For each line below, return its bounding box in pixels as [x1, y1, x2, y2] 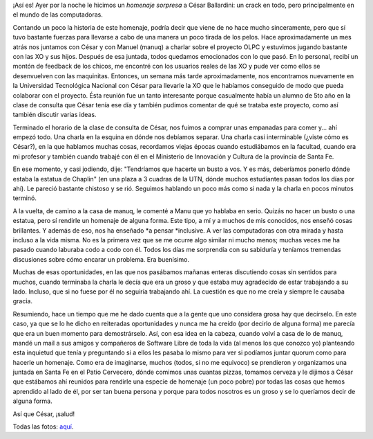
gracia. [12, 297, 33, 305]
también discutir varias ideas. [12, 111, 97, 119]
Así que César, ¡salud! [12, 409, 75, 418]
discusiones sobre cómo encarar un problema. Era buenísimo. [12, 255, 190, 263]
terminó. [12, 194, 37, 202]
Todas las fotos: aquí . [12, 422, 74, 431]
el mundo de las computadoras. [12, 10, 103, 19]
